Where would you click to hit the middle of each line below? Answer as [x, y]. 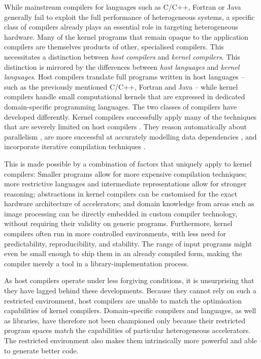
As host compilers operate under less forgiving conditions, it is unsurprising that [129, 280]
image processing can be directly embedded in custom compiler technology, [121, 213]
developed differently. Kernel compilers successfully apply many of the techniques [130, 116]
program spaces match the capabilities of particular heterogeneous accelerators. [127, 330]
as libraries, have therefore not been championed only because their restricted [125, 320]
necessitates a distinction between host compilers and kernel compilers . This [122, 56]
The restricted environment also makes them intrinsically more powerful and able [130, 340]
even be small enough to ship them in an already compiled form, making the [123, 253]
